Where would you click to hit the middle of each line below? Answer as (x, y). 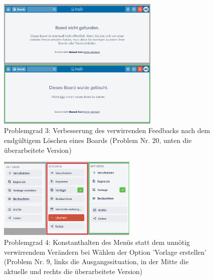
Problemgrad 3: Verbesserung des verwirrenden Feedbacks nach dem (107, 130)
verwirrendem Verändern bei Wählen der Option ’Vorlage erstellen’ (105, 252)
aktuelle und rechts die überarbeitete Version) (73, 271)
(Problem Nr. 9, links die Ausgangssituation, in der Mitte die (96, 261)
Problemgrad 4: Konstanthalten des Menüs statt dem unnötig (97, 242)
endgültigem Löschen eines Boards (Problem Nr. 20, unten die (98, 140)
